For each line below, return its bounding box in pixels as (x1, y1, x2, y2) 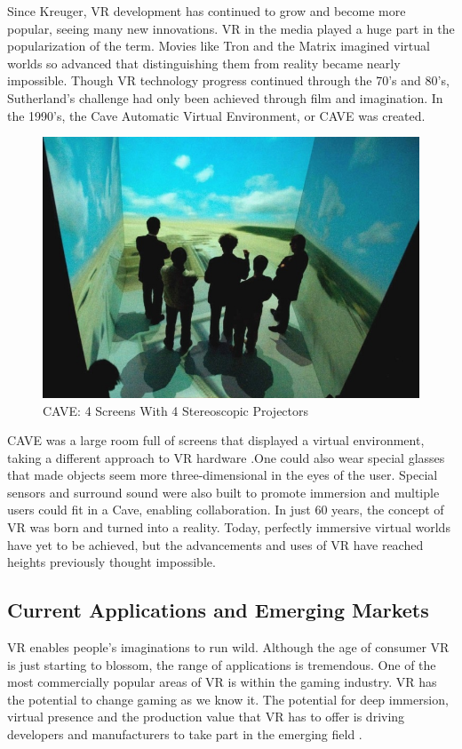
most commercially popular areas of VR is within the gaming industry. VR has (7, 673, 437, 691)
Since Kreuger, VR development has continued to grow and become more (7, 2, 406, 20)
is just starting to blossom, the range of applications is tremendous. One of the (7, 655, 436, 673)
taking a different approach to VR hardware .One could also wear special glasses (7, 448, 445, 466)
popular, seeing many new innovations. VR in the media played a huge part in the (7, 19, 455, 37)
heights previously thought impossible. (7, 553, 216, 571)
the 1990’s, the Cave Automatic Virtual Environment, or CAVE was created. (7, 106, 426, 124)
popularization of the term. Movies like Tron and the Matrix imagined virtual (7, 36, 430, 55)
